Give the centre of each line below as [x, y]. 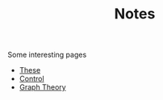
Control [32, 79]
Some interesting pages [47, 55]
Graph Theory [42, 87]
